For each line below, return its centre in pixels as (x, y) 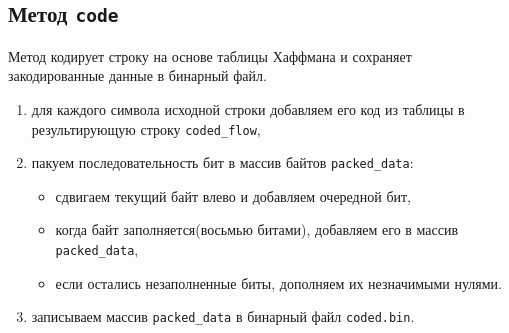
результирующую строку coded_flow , (146, 128)
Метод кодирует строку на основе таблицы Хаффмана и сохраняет (210, 55)
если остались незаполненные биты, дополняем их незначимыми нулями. (278, 282)
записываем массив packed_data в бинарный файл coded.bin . (223, 316)
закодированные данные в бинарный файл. (137, 75)
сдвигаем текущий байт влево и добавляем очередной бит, (233, 195)
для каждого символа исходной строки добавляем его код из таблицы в (248, 108)
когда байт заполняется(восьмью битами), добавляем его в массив (257, 229)
